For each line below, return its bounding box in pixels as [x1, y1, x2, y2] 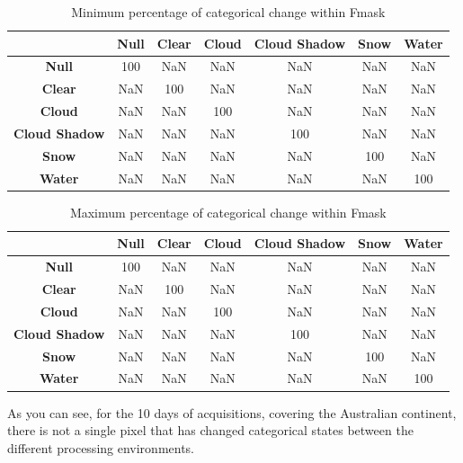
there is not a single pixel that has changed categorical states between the [7, 421, 414, 440]
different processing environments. [7, 438, 195, 457]
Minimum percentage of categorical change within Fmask [71, 3, 386, 21]
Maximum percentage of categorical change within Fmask [69, 202, 387, 221]
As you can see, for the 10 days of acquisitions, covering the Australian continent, [7, 403, 457, 422]
